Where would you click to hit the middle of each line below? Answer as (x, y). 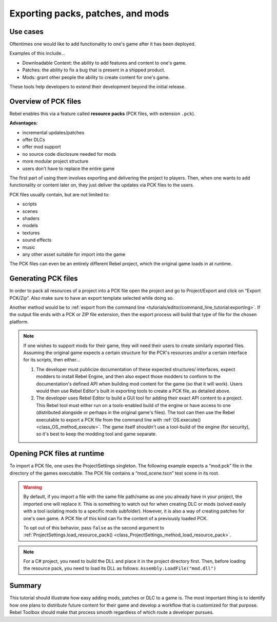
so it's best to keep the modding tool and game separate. (96, 434)
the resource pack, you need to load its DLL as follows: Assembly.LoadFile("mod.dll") (120, 569)
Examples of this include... (37, 53)
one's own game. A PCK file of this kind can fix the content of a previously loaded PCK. (115, 518)
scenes (30, 211)
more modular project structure (55, 161)
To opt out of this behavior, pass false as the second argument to (94, 527)
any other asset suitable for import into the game (74, 254)
